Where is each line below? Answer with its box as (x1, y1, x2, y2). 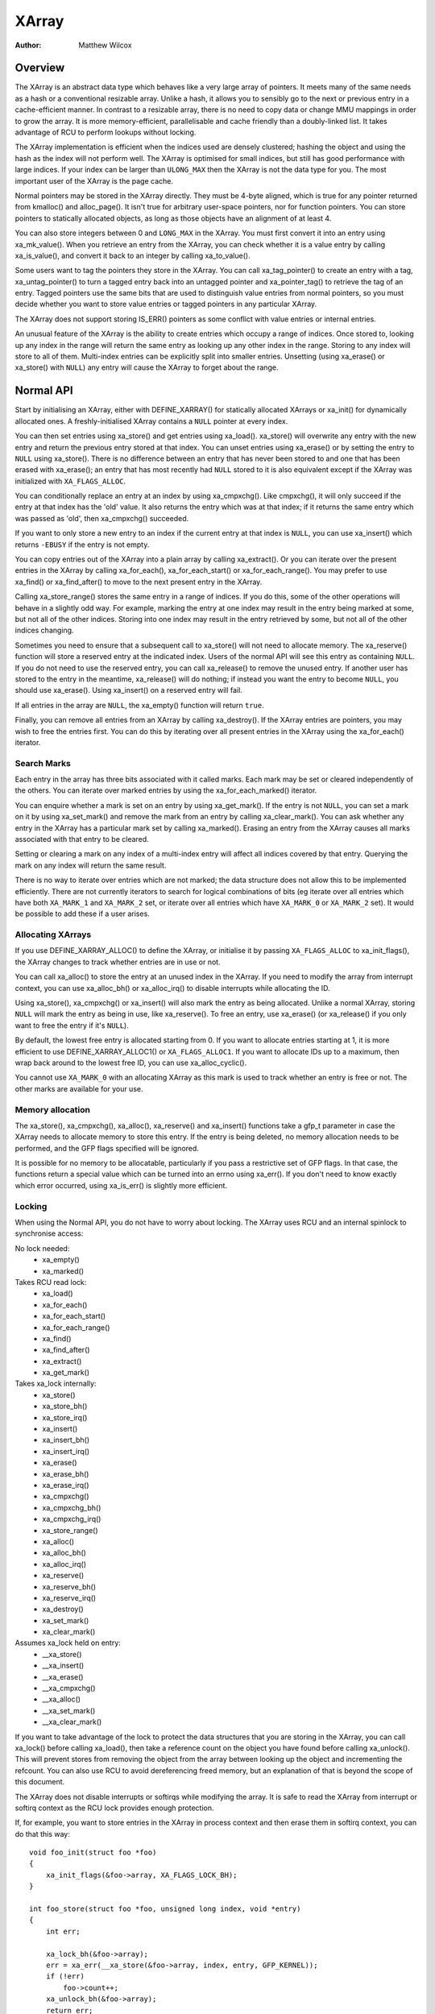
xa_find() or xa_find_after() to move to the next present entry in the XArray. (14, 577, 263, 586)
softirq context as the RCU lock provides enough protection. (14, 1803, 214, 1813)
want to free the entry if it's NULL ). (14, 1020, 129, 1030)
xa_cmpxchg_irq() (42, 1515, 101, 1524)
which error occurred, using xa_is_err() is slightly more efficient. (14, 1180, 228, 1190)
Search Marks (14, 757, 72, 769)
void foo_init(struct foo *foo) (29, 1848, 157, 1857)
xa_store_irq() (42, 1412, 88, 1422)
